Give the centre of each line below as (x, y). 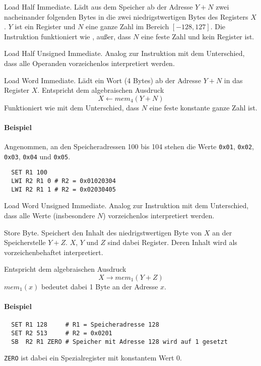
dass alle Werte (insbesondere (50, 216)
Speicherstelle (25, 242)
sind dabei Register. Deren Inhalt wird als (172, 242)
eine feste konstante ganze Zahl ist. (203, 107)
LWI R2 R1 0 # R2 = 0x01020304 (63, 181)
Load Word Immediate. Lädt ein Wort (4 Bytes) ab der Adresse (103, 80)
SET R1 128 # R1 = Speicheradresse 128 (85, 325)
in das (233, 80)
